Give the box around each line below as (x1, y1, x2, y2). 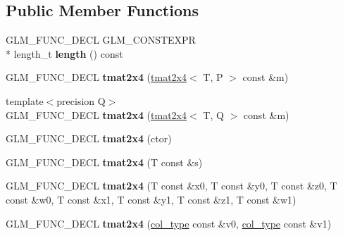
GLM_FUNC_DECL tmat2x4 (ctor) (6, 131, 172, 146)
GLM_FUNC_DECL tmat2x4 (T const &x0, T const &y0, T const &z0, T (6, 178, 337, 193)
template (6, 93, 44, 108)
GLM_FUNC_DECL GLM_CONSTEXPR (6, 32, 196, 47)
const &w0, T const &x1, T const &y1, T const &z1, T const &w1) (6, 192, 297, 206)
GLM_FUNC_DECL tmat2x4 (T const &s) (6, 154, 203, 169)
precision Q (56, 93, 106, 108)
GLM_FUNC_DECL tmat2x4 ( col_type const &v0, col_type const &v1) (6, 216, 332, 230)
